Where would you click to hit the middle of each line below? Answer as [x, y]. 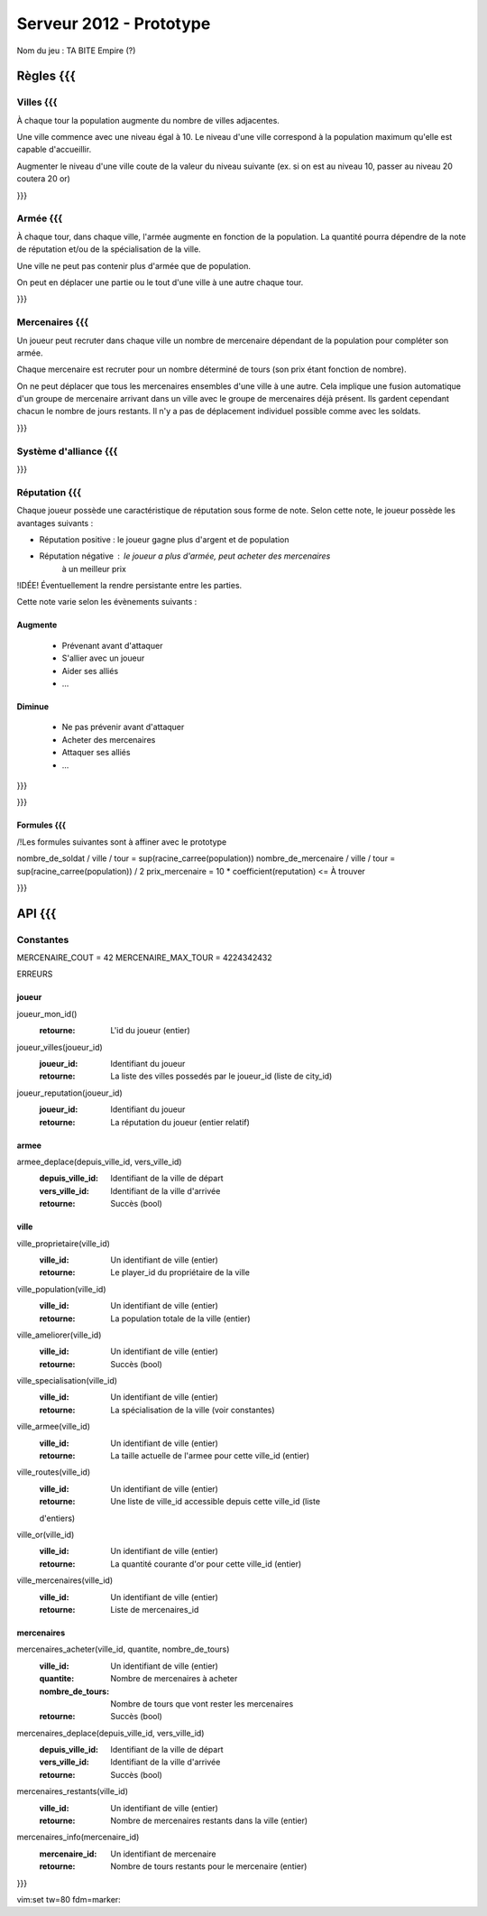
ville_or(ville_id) [46, 1534]
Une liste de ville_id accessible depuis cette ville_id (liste [215, 1502]
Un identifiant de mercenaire [163, 1854]
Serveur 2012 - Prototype [114, 23]
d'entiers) [57, 1518]
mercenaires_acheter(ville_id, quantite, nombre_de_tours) [123, 1649]
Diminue [33, 707]
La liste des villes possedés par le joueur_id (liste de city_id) [221, 1076]
